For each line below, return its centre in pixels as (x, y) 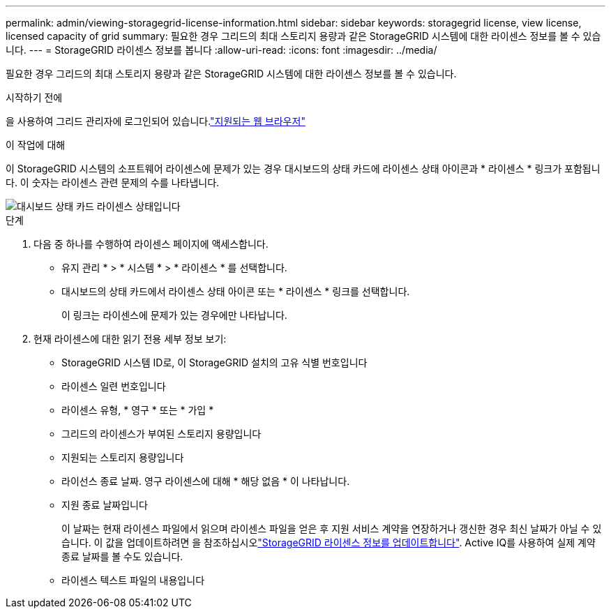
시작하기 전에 (34, 97)
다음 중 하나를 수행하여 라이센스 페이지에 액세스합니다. (151, 244)
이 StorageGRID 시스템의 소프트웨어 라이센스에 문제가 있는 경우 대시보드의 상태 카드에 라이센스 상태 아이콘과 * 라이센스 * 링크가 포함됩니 (303, 169)
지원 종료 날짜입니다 (105, 505)
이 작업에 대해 (36, 145)
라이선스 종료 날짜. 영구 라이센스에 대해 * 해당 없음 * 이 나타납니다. (206, 481)
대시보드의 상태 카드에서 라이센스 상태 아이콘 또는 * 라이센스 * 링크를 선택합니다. (236, 291)
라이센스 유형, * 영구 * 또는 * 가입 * (138, 410)
